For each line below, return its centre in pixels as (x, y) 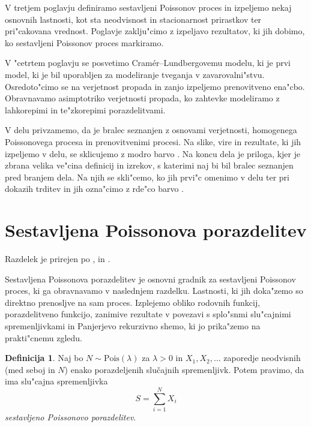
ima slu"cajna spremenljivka (56, 381)
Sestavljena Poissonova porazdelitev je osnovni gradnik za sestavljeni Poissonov (150, 279)
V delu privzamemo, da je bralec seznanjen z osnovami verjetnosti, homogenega (151, 130)
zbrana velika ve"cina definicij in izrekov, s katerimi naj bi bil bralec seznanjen (149, 165)
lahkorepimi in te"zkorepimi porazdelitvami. (85, 109)
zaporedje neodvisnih (262, 358)
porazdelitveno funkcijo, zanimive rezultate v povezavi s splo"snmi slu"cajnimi (148, 314)
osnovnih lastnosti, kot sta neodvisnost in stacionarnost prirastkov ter (133, 19)
